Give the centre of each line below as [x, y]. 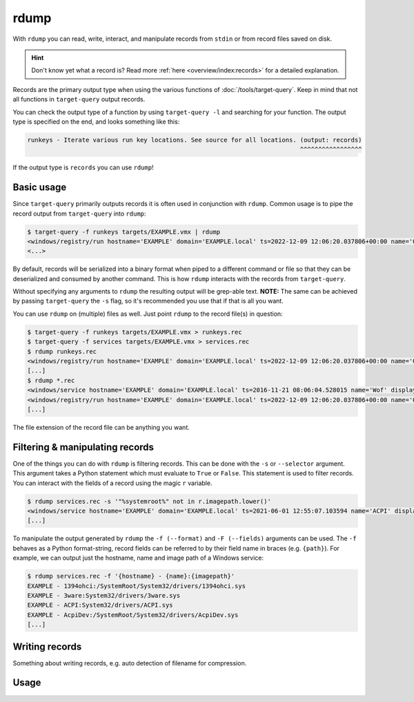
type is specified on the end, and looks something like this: [96, 122]
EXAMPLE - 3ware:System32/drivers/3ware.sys [104, 595]
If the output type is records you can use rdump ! [83, 168]
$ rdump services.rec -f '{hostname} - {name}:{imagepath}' [131, 576]
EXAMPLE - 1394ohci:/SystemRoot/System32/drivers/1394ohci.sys [137, 586]
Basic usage [40, 188]
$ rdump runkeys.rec [62, 351]
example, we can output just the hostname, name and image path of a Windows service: [138, 558]
